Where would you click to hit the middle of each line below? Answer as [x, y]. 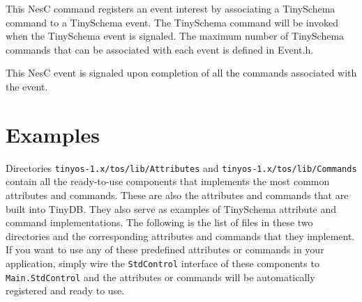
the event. [27, 86]
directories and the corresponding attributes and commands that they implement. [180, 236]
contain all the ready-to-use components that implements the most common [168, 181]
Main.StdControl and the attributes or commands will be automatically [160, 277]
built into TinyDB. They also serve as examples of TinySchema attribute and [171, 208]
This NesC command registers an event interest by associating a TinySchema [171, 8]
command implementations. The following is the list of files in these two [159, 222]
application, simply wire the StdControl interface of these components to [163, 263]
